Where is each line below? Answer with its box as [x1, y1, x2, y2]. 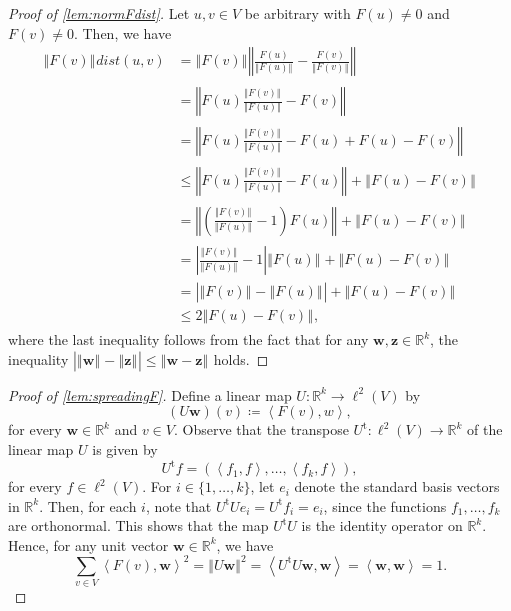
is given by [92, 439, 158, 459]
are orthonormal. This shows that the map [8, 515, 269, 536]
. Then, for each [39, 495, 137, 516]
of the [467, 419, 503, 440]
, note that [145, 495, 212, 516]
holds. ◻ [213, 348, 269, 369]
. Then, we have [73, 22, 172, 43]
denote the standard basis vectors [294, 476, 500, 497]
